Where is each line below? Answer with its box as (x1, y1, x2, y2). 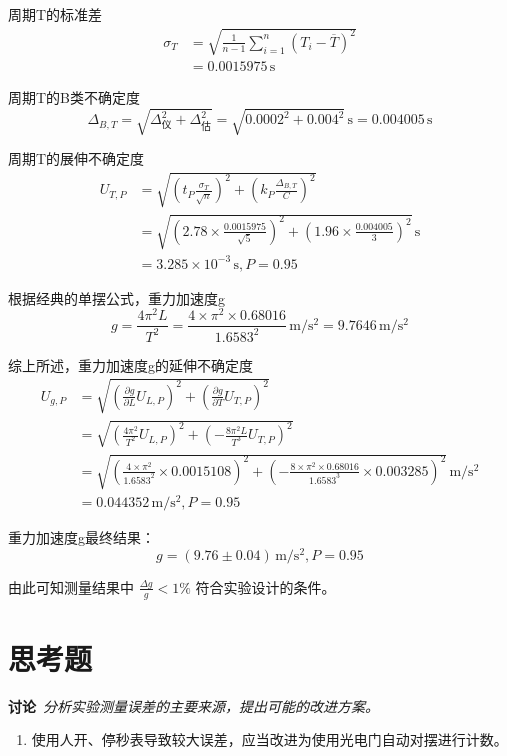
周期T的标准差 (8, 4, 103, 24)
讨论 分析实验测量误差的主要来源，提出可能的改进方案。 (8, 695, 379, 716)
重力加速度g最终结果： (8, 527, 155, 548)
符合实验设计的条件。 (195, 576, 336, 597)
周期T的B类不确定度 (8, 87, 141, 108)
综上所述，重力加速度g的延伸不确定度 (8, 354, 253, 375)
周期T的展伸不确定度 (8, 148, 145, 169)
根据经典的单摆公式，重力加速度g (8, 287, 225, 308)
